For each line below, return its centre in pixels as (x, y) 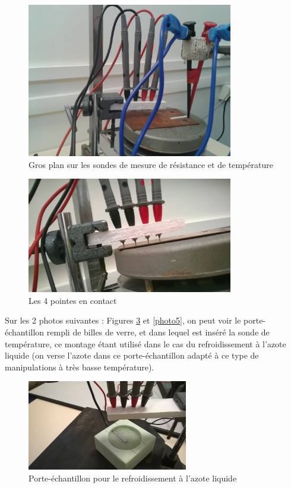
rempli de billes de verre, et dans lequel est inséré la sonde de (158, 332)
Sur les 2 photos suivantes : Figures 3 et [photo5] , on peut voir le (123, 320)
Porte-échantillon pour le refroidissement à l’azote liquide (133, 478)
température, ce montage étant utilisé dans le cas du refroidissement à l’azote (145, 343)
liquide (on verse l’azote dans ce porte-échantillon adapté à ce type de (132, 355)
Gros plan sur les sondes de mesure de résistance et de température (151, 164)
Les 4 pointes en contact (73, 300)
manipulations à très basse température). (80, 367)
